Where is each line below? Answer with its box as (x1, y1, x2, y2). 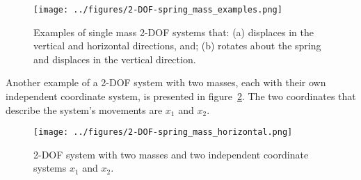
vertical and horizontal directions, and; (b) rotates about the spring (33, 38, 321, 53)
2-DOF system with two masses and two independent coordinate (33, 147, 309, 161)
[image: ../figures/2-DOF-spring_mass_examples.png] (33, 5, 282, 15)
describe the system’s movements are (6, 102, 163, 117)
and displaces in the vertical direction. (33, 51, 196, 66)
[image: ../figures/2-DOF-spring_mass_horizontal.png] (33, 127, 293, 138)
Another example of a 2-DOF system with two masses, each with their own (6, 75, 326, 90)
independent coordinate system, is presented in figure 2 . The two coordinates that (6, 89, 356, 104)
